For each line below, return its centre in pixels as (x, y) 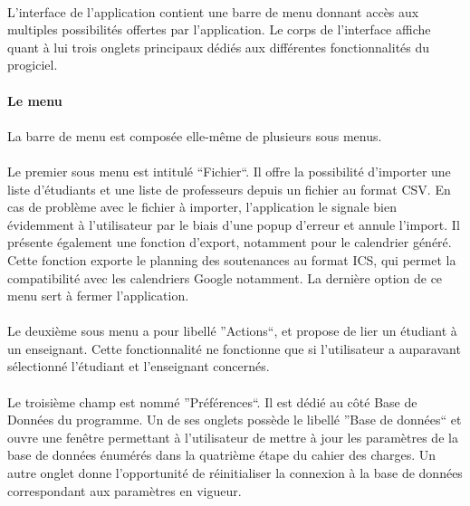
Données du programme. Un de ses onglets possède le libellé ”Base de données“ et (235, 420)
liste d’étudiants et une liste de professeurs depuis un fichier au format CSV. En (229, 189)
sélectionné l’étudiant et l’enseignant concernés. (139, 366)
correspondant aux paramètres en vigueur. (125, 490)
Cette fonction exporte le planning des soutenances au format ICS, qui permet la (232, 259)
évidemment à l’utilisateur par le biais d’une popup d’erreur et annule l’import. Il (234, 224)
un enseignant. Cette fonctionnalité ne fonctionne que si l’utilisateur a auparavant (234, 348)
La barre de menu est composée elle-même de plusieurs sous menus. (195, 135)
